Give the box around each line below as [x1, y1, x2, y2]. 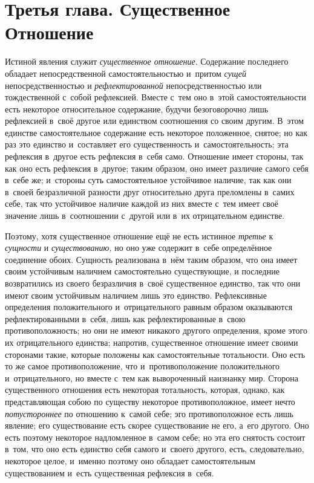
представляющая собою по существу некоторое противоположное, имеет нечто [5, 395, 295, 407]
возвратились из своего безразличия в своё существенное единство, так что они [5, 277, 301, 289]
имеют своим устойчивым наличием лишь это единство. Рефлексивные [5, 288, 267, 301]
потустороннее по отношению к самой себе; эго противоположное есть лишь [5, 407, 293, 420]
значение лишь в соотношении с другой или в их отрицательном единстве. [5, 209, 285, 222]
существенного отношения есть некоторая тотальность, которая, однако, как [5, 383, 285, 396]
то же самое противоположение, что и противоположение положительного [5, 360, 280, 372]
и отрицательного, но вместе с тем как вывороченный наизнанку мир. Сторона [5, 371, 298, 384]
